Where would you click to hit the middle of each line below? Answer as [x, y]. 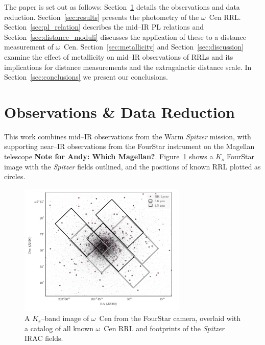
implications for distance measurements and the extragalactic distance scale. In [128, 67]
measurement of [29, 47]
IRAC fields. [44, 338]
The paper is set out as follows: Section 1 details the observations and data [122, 7]
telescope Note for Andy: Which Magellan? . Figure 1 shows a [109, 156]
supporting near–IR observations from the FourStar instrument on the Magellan [129, 146]
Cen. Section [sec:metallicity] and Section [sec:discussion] [153, 47]
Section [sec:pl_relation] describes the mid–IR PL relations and [104, 27]
